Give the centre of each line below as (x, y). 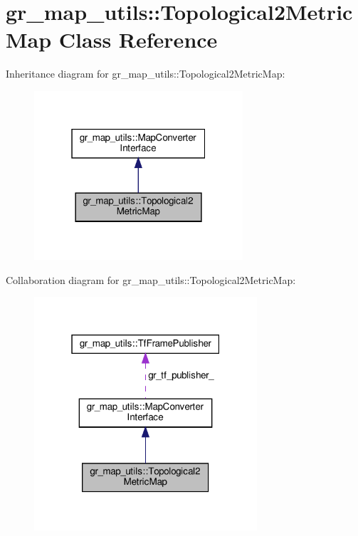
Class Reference (138, 40)
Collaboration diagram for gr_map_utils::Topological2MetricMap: (151, 279)
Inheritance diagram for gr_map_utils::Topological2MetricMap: (146, 74)
